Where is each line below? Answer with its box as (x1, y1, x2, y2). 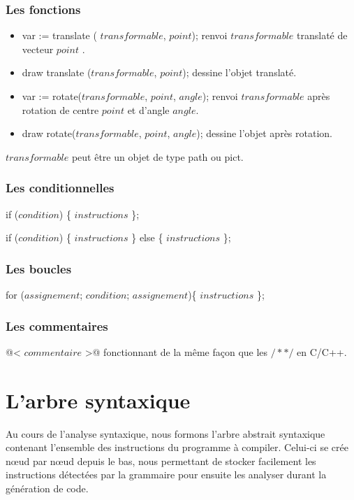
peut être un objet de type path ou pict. (71, 149, 244, 164)
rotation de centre (22, 102, 99, 117)
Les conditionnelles (6, 179, 115, 197)
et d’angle (127, 102, 170, 117)
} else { (131, 230, 163, 245)
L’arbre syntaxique (6, 385, 191, 414)
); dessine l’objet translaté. (182, 65, 297, 80)
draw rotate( (22, 126, 76, 141)
